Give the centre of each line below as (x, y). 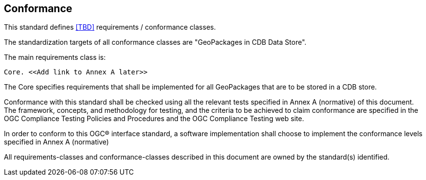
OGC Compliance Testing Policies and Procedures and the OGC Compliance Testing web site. (154, 119)
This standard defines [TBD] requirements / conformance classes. (110, 27)
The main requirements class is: (55, 57)
